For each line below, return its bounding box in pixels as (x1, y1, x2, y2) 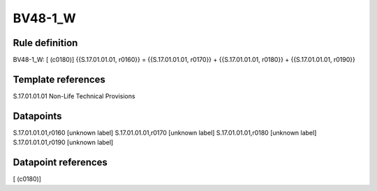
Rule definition (13, 37, 78, 49)
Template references (13, 73, 106, 85)
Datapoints (13, 110, 62, 122)
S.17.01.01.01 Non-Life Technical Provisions (13, 91, 135, 100)
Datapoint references (13, 157, 108, 169)
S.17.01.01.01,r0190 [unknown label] (13, 138, 114, 146)
